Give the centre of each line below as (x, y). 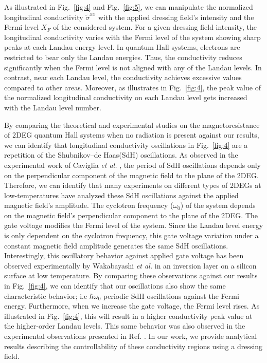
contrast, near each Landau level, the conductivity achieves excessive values (123, 77)
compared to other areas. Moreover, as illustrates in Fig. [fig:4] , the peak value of (132, 87)
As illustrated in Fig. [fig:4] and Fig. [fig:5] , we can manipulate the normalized (129, 7)
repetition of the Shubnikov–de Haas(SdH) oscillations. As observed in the (121, 155)
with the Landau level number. (53, 107)
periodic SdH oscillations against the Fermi (171, 295)
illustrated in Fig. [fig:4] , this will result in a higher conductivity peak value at (128, 316)
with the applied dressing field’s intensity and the (176, 17)
